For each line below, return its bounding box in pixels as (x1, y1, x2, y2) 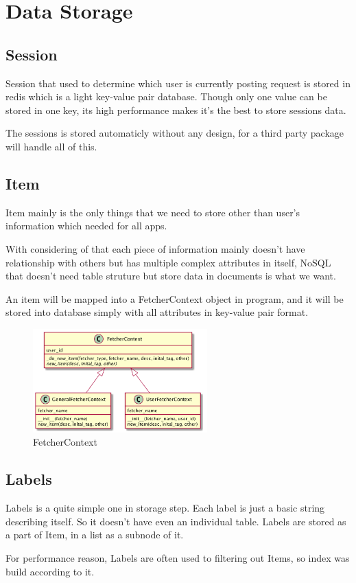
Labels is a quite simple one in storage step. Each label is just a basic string (5, 501, 325, 515)
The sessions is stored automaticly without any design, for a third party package (5, 126, 344, 140)
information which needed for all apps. (5, 218, 167, 233)
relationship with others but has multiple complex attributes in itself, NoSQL (5, 255, 331, 269)
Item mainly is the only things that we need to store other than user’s (5, 205, 300, 219)
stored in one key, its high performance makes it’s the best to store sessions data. (5, 102, 346, 117)
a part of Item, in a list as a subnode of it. (5, 527, 184, 542)
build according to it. (5, 564, 95, 578)
